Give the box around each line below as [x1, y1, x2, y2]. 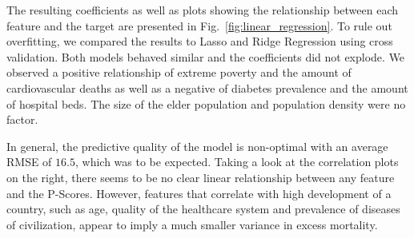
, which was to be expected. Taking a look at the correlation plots [74, 153, 399, 170]
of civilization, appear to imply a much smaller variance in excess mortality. [6, 216, 378, 232]
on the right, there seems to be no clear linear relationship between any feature [6, 169, 395, 185]
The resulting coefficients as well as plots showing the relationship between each [6, 2, 398, 18]
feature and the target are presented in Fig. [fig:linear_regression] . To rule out [6, 17, 392, 34]
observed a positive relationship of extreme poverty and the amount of [6, 64, 352, 81]
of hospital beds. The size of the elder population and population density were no [6, 95, 406, 112]
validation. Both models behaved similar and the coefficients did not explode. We [6, 48, 405, 65]
